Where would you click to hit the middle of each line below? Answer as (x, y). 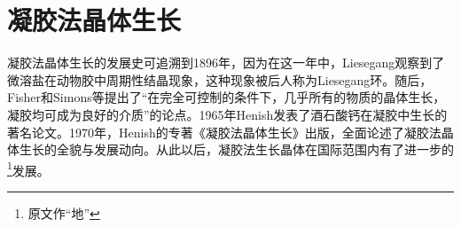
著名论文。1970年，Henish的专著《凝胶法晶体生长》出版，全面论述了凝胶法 (224, 132)
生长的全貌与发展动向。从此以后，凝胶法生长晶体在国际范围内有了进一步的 (236, 149)
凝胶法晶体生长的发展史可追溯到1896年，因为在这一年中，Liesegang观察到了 (226, 63)
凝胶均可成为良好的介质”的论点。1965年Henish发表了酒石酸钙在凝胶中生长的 (227, 114)
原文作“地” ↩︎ (64, 212)
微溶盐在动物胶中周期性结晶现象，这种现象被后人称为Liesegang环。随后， (220, 79)
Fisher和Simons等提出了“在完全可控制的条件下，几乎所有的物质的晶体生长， (227, 97)
